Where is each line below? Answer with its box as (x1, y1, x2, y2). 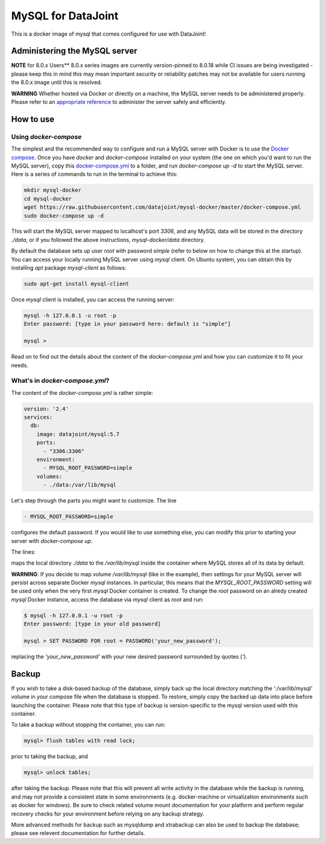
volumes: (36, 473, 63, 480)
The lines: (11, 548, 36, 556)
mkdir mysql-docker (24, 187, 81, 193)
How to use (11, 114, 54, 124)
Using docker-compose (11, 132, 82, 141)
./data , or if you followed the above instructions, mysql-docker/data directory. (11, 236, 205, 243)
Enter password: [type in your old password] (24, 620, 161, 628)
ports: (36, 439, 56, 446)
